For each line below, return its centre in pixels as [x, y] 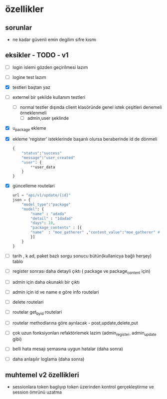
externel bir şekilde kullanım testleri [49, 97]
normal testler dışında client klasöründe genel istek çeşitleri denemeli [91, 107]
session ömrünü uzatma [37, 392]
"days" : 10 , [43, 223]
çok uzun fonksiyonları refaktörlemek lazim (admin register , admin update [84, 333]
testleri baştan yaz [31, 87]
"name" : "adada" [48, 214]
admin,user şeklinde [48, 118]
